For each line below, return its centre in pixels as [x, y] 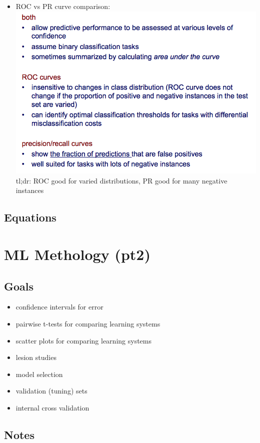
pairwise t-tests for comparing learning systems [88, 323]
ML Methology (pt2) [77, 254]
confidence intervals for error [59, 307]
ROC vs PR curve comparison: [63, 6]
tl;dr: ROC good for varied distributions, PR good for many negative [121, 180]
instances [30, 190]
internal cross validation [52, 407]
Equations [30, 217]
